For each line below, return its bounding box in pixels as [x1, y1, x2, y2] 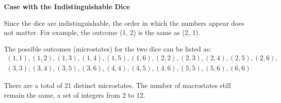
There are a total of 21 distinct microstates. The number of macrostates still [4, 80, 231, 90]
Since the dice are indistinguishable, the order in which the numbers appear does [4, 17, 245, 28]
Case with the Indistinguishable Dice [4, 1, 130, 11]
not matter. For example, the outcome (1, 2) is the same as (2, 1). [4, 27, 200, 37]
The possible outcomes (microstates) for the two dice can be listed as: [4, 43, 212, 53]
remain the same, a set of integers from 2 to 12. [4, 90, 145, 100]
